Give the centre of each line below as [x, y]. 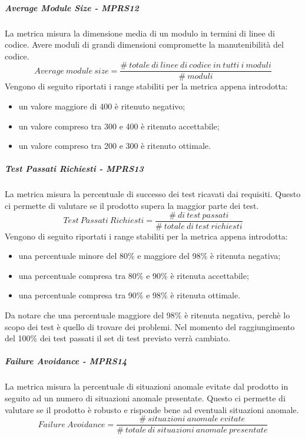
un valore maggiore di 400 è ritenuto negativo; [102, 106]
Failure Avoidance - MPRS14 [66, 361]
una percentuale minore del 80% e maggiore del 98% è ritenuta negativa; [150, 256]
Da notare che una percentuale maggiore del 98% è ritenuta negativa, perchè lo [147, 315]
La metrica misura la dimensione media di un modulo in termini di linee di [140, 33]
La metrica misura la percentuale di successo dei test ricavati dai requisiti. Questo [153, 194]
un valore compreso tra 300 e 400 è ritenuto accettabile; [119, 126]
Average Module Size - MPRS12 [72, 7]
